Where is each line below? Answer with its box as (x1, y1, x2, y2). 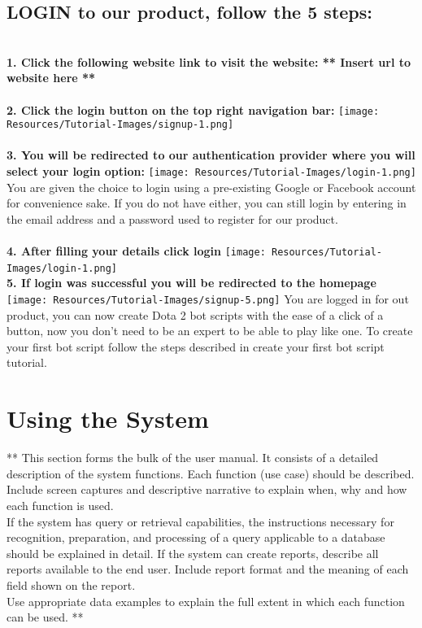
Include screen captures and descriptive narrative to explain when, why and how (7, 481, 407, 498)
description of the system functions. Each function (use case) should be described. (7, 464, 415, 482)
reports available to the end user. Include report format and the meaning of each (7, 560, 409, 578)
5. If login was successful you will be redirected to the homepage (7, 274, 376, 291)
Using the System (7, 402, 209, 435)
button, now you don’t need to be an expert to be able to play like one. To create (7, 322, 413, 339)
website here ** (7, 69, 96, 86)
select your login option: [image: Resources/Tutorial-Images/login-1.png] (7, 163, 416, 180)
